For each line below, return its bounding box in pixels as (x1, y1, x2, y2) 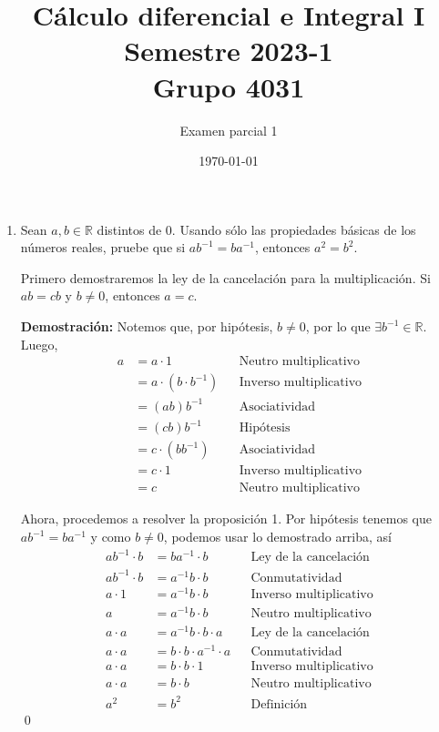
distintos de (97, 219, 162, 239)
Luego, (20, 334, 58, 353)
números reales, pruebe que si (20, 238, 186, 257)
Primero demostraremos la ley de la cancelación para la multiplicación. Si (20, 268, 431, 287)
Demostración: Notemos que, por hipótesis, (20, 317, 273, 336)
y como (90, 527, 131, 546)
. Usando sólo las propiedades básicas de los (171, 219, 416, 239)
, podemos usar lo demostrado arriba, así (163, 527, 392, 546)
